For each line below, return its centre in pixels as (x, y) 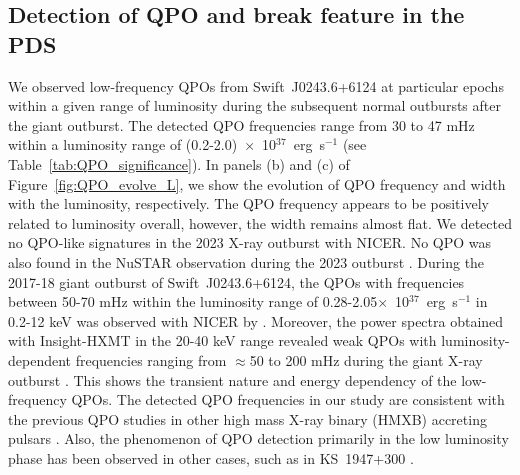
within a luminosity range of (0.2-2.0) (123, 144)
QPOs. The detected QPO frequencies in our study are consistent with (288, 399)
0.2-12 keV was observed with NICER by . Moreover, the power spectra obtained (256, 320)
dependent (40, 359)
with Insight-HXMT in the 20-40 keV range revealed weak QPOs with (222, 340)
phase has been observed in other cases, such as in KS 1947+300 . (211, 457)
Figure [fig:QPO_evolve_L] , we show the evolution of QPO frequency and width (257, 183)
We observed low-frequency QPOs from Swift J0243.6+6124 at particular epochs (256, 85)
